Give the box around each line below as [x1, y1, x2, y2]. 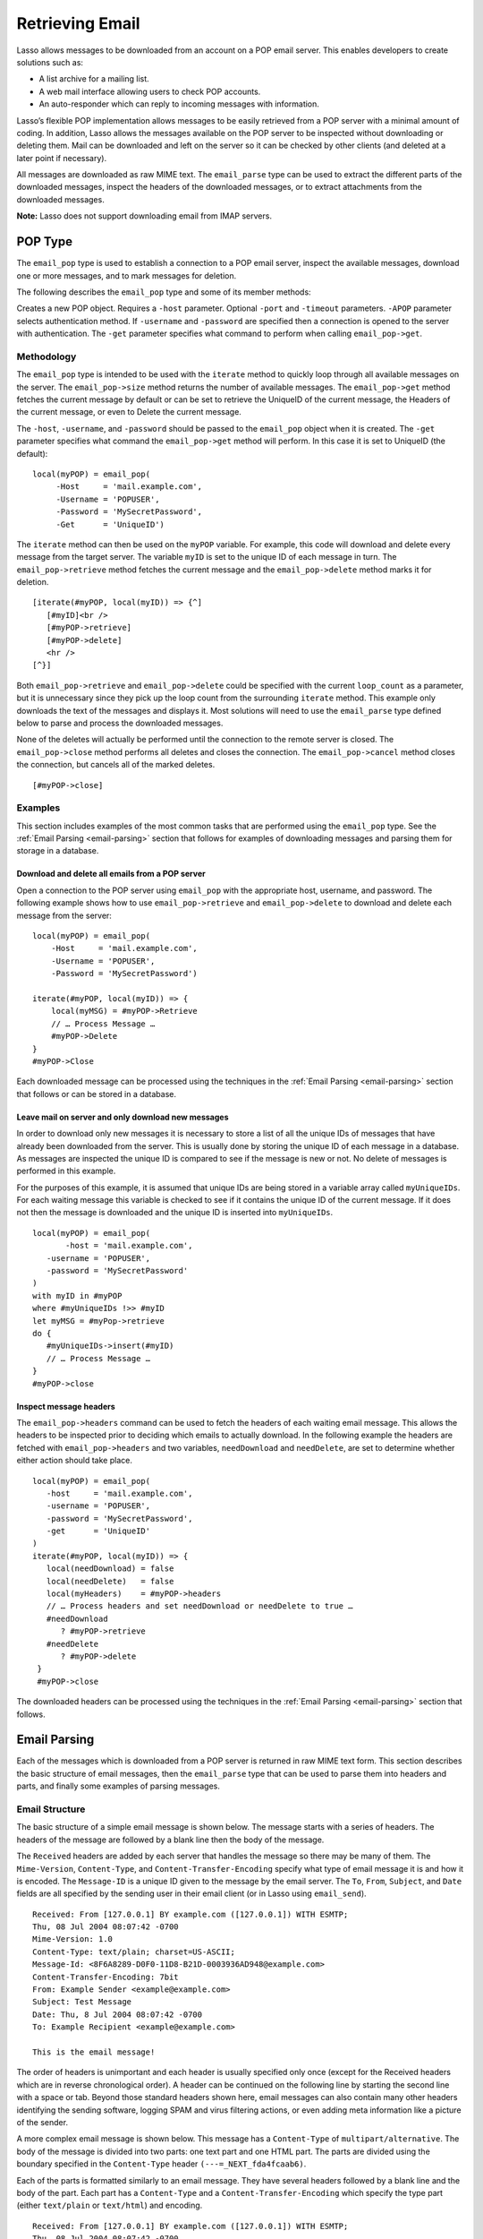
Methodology [16, 350, 77, 363]
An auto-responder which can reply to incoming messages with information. [38, 99, 319, 109]
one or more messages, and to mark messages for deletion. [16, 270, 237, 281]
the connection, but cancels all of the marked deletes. [16, 759, 216, 770]
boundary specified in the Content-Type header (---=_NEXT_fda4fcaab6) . [16, 2158, 307, 2169]
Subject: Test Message [32, 1997, 132, 2007]
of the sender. [16, 2116, 69, 2127]
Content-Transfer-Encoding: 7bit [32, 1971, 179, 1982]
